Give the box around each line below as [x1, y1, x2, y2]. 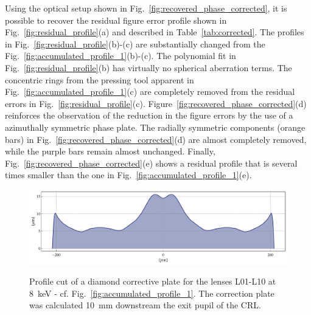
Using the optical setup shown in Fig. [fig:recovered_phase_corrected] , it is [5, 2, 287, 14]
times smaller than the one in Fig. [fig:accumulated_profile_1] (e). [5, 168, 252, 181]
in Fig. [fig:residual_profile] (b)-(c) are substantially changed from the [5, 37, 265, 50]
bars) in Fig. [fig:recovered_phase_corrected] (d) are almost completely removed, [5, 133, 307, 145]
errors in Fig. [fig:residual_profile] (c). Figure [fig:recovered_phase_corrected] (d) [5, 97, 307, 109]
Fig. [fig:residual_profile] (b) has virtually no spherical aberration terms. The [5, 61, 292, 74]
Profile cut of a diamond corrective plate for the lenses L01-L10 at [29, 275, 276, 288]
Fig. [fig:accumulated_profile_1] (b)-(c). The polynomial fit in [5, 49, 236, 62]
